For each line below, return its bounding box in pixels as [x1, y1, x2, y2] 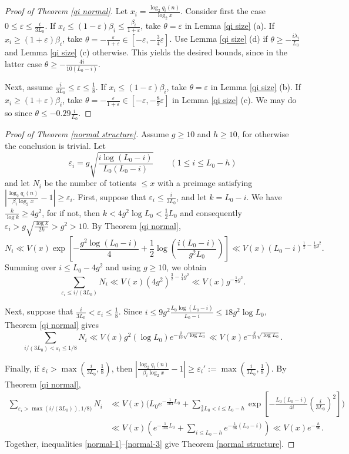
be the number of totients [44, 177, 136, 189]
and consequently [180, 206, 242, 218]
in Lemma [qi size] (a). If [184, 19, 274, 32]
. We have [246, 190, 282, 203]
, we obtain [166, 261, 207, 273]
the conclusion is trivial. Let [5, 139, 106, 151]
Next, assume [5, 80, 53, 92]
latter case [5, 57, 42, 69]
